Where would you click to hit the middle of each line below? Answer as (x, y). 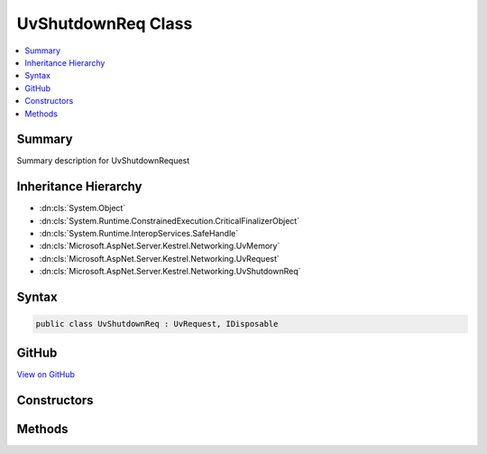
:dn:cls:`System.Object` (83, 208)
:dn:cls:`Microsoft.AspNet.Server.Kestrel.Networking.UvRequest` (159, 258)
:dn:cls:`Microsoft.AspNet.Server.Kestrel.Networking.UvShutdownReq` (170, 272)
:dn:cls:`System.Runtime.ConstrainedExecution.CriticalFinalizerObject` (170, 220)
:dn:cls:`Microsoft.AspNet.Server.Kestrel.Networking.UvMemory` (160, 246)
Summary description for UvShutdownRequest (103, 161)
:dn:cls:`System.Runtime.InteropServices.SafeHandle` (139, 234)
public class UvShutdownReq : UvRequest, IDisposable (157, 324)
